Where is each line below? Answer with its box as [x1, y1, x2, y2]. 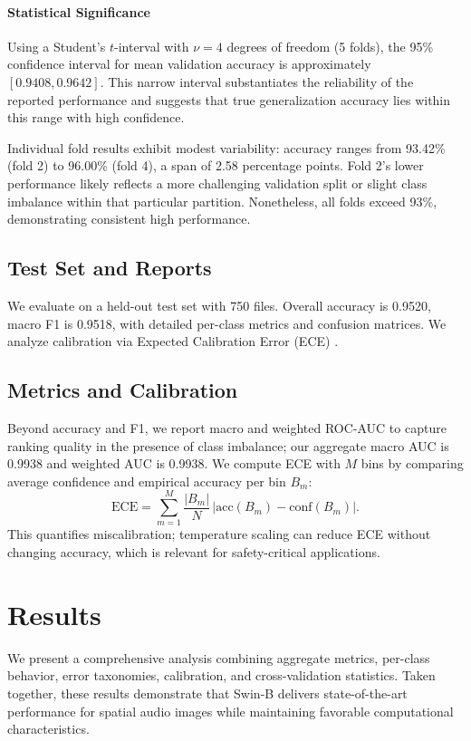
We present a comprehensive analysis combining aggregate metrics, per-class [7, 648, 430, 667]
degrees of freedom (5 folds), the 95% [226, 36, 434, 55]
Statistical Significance [7, 2, 150, 21]
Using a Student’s [7, 36, 106, 55]
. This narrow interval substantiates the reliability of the [100, 72, 414, 91]
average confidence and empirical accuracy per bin [7, 471, 286, 490]
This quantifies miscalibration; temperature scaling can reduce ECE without [7, 524, 431, 544]
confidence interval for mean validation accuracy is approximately [7, 54, 371, 73]
